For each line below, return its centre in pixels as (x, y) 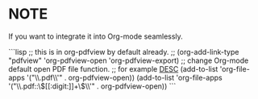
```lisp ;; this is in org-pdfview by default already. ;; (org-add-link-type (124, 52)
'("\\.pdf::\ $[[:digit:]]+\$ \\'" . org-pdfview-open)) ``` (92, 86)
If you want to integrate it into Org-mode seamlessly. (96, 36)
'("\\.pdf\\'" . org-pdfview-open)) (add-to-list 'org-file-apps (125, 77)
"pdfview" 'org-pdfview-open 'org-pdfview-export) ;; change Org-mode (129, 60)
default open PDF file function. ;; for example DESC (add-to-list (113, 68)
